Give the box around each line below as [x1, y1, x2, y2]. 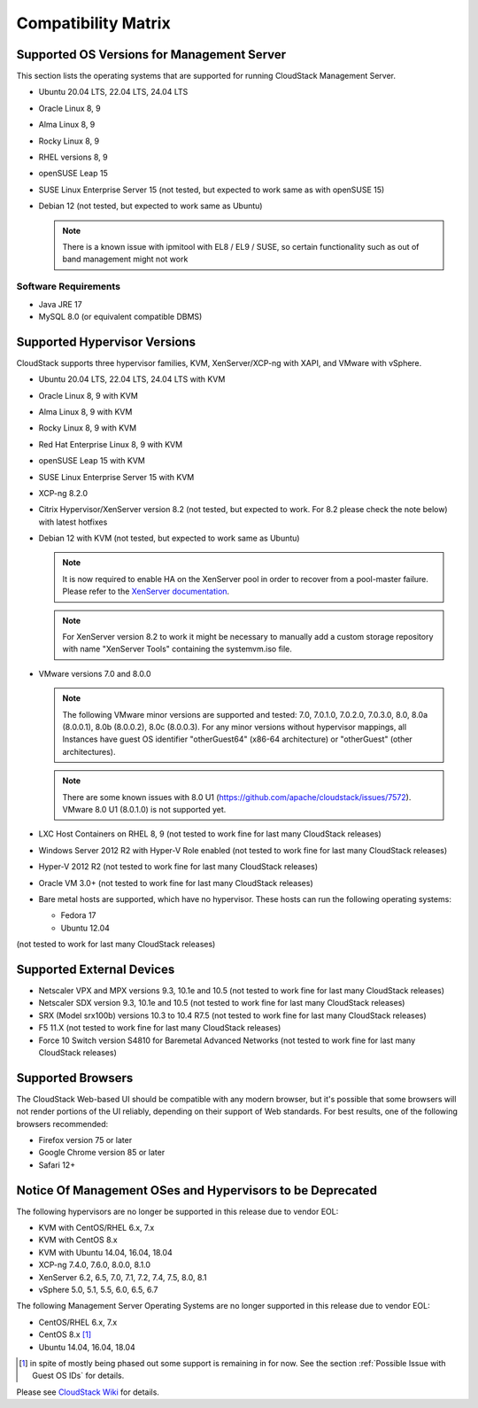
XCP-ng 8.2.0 [38, 487, 89, 498]
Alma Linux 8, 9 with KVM [38, 406, 133, 416]
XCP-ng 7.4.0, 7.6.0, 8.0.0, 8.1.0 [38, 1259, 150, 1271]
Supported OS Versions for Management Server [16, 47, 287, 62]
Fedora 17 [60, 910, 96, 921]
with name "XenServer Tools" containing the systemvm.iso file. [62, 643, 292, 655]
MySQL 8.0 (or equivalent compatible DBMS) [38, 311, 203, 322]
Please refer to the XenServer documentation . [62, 586, 230, 597]
